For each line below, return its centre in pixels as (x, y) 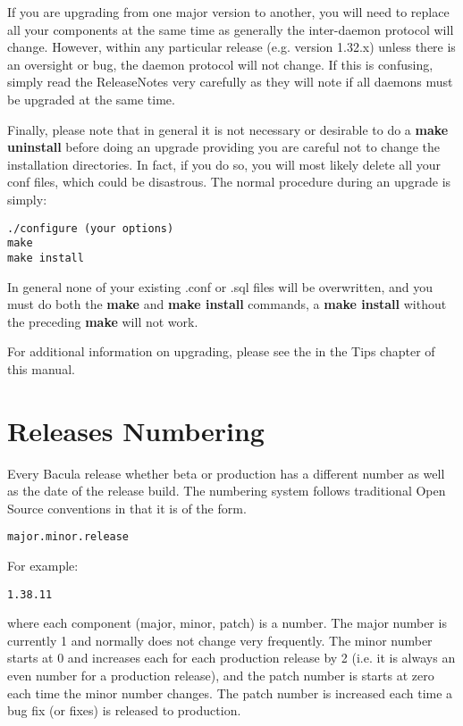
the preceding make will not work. (103, 321)
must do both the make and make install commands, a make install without (227, 304)
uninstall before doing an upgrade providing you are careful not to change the (224, 147)
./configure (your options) (91, 228)
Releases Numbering (136, 430)
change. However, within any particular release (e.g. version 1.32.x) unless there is (231, 47)
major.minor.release (68, 537)
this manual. (41, 368)
